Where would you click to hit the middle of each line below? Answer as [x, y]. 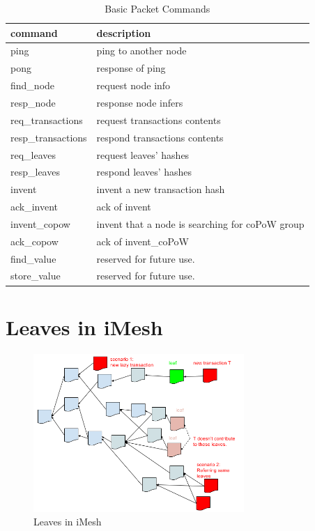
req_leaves [33, 154]
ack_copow [34, 241]
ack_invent [34, 207]
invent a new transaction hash [161, 189]
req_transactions [47, 120]
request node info [133, 85]
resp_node [33, 102]
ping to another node [141, 51]
